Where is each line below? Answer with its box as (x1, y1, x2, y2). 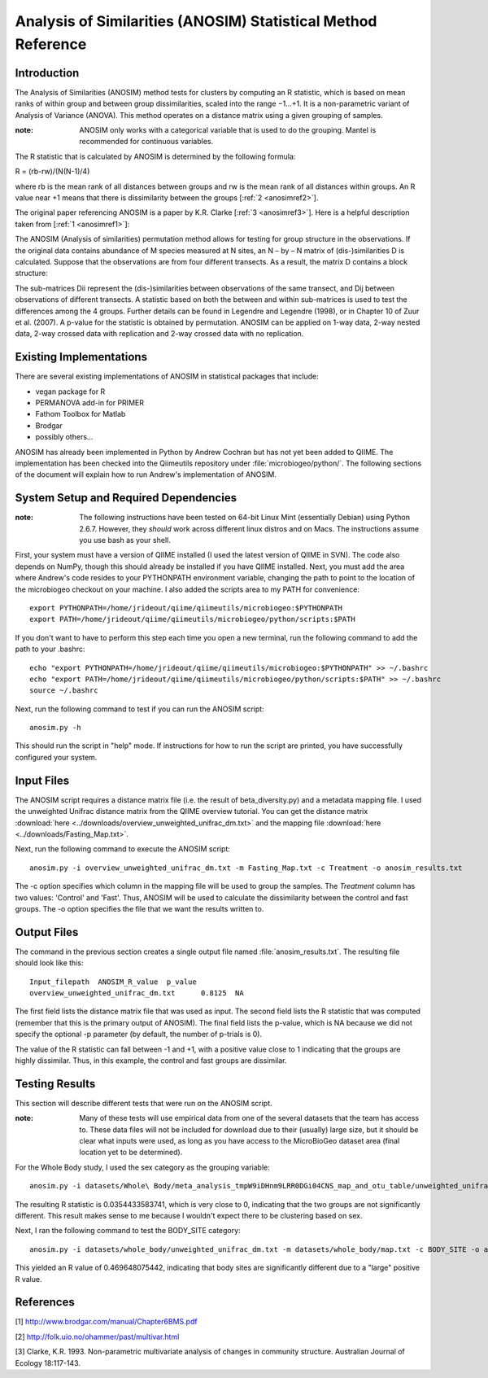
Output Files (15, 925, 79, 939)
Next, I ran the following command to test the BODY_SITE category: (15, 1226, 241, 1236)
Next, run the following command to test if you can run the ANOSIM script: (15, 704, 264, 714)
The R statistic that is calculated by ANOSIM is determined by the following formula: (15, 151, 296, 161)
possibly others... (35, 432, 94, 442)
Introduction (15, 66, 80, 80)
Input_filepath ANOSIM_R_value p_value (29, 977, 197, 986)
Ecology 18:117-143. (15, 1358, 81, 1367)
